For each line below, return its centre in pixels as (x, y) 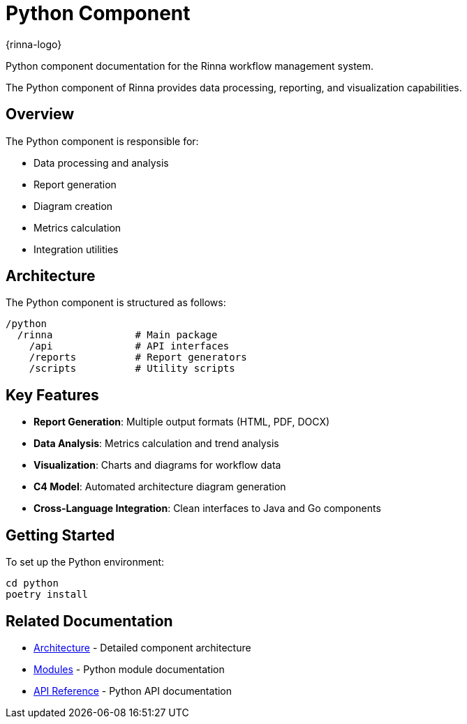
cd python (32, 583)
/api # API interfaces (129, 346)
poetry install (47, 595)
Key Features (52, 395)
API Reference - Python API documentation (133, 691)
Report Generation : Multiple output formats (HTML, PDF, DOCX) (182, 422)
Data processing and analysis (101, 163)
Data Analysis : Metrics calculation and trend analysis (156, 444)
